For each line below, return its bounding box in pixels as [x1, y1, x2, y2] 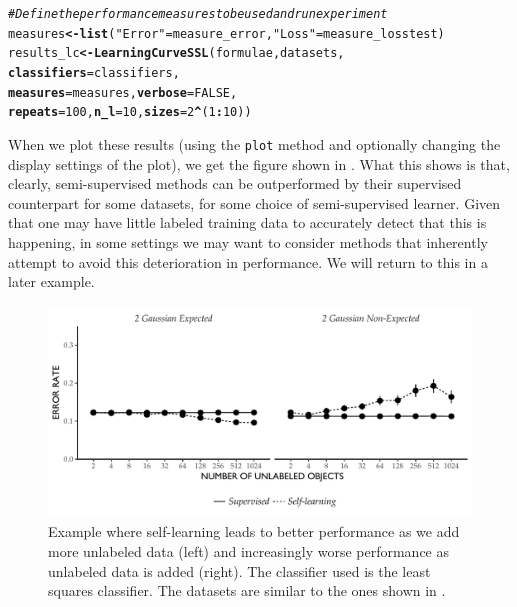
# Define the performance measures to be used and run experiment [8, 7, 388, 21]
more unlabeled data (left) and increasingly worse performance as [48, 540, 449, 561]
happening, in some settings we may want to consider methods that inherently [8, 231, 488, 252]
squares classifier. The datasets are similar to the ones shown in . [48, 580, 446, 601]
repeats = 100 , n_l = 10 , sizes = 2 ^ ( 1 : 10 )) [8, 105, 252, 120]
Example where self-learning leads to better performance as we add [48, 521, 460, 542]
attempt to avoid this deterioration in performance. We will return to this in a [8, 251, 488, 272]
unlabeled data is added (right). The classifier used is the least [48, 560, 431, 581]
